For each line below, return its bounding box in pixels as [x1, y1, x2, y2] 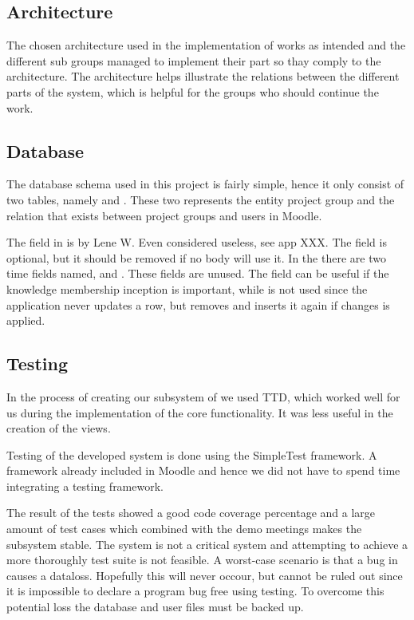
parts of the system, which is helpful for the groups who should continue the [6, 83, 379, 100]
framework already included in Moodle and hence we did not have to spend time [6, 462, 400, 479]
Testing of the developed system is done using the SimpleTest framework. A [6, 446, 377, 463]
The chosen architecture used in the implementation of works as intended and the [6, 37, 406, 53]
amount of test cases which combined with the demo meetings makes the [6, 520, 362, 537]
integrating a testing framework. [6, 477, 164, 494]
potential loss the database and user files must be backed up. [6, 598, 304, 615]
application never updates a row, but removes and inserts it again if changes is [6, 296, 390, 313]
